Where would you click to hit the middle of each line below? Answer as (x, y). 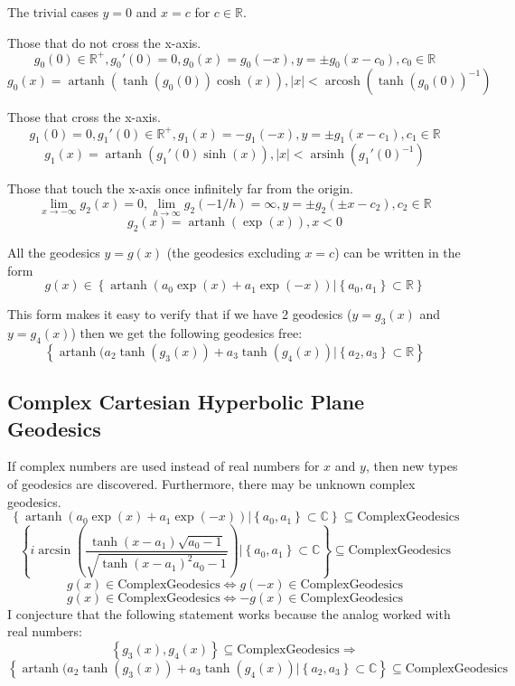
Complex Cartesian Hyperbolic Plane (186, 402)
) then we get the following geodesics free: (187, 332)
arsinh (327, 155)
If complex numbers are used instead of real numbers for (164, 466)
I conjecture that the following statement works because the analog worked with (229, 613)
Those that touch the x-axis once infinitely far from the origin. (180, 188)
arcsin (55, 551)
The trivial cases (53, 12)
